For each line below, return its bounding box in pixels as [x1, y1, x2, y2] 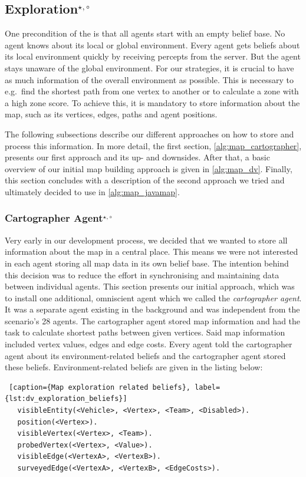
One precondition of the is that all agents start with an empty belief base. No [5, 27, 285, 40]
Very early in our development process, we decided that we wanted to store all [5, 233, 288, 246]
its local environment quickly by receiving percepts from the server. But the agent [5, 50, 301, 62]
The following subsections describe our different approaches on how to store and [5, 127, 294, 140]
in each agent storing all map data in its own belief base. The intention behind [5, 256, 289, 269]
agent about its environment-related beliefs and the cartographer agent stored [5, 349, 286, 361]
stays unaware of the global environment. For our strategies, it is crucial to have [5, 61, 294, 74]
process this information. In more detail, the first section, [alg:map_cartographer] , [5, 139, 302, 152]
